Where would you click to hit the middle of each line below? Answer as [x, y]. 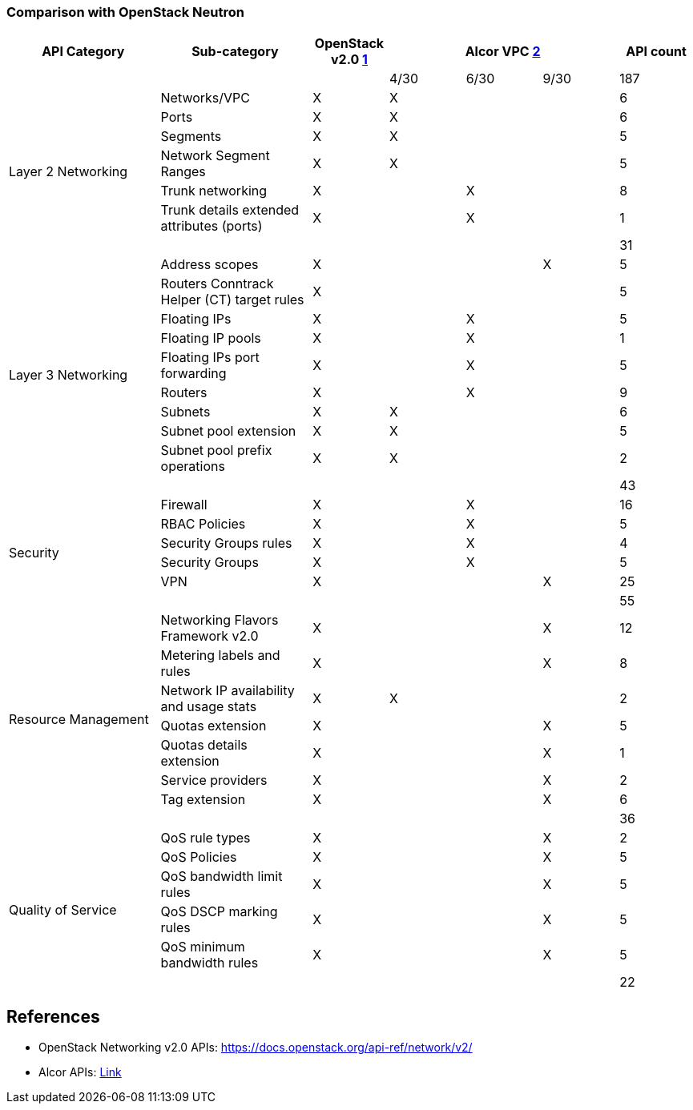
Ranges [183, 172]
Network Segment [215, 156]
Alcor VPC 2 [503, 52]
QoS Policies [199, 857]
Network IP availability [228, 691]
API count [656, 52]
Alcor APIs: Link [80, 1072]
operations [193, 467]
